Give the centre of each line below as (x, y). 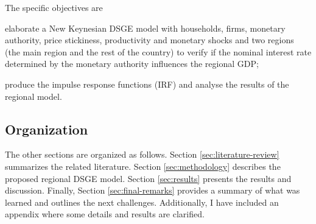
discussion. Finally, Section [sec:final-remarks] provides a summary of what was (153, 190)
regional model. (33, 96)
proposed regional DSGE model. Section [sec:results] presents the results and (148, 178)
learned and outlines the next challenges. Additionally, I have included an (142, 202)
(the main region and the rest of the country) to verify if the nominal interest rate (158, 51)
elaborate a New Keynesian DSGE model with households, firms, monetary (145, 28)
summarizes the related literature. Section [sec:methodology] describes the (143, 166)
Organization (47, 129)
